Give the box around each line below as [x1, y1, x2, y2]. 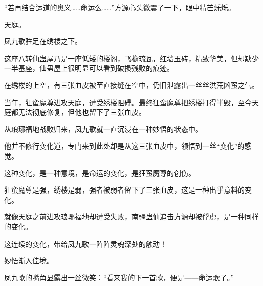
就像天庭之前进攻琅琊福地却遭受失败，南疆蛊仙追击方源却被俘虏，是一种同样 [4, 211, 259, 222]
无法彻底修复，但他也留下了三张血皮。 [18, 107, 146, 117]
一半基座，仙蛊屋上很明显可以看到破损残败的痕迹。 [4, 63, 174, 73]
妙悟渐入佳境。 [4, 255, 54, 266]
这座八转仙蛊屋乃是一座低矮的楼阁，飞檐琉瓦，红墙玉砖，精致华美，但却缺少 [4, 53, 259, 63]
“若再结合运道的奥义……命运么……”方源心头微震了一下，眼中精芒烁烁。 [4, 2, 235, 12]
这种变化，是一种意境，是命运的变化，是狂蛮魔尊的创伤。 [4, 167, 195, 178]
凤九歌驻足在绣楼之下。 [4, 36, 82, 46]
